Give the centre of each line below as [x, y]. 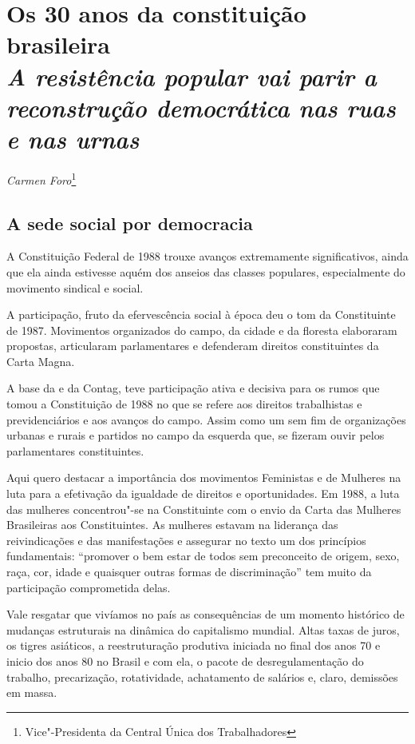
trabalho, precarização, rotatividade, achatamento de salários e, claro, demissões [202, 676]
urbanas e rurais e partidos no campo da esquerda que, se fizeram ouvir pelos [196, 435]
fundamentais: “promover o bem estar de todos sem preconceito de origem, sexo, [203, 556]
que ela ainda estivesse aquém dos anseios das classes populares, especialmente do [206, 271]
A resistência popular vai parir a [192, 76]
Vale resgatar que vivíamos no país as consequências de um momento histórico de [206, 614]
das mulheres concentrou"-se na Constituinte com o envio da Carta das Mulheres [204, 509]
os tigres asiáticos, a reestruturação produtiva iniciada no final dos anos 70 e [194, 645]
